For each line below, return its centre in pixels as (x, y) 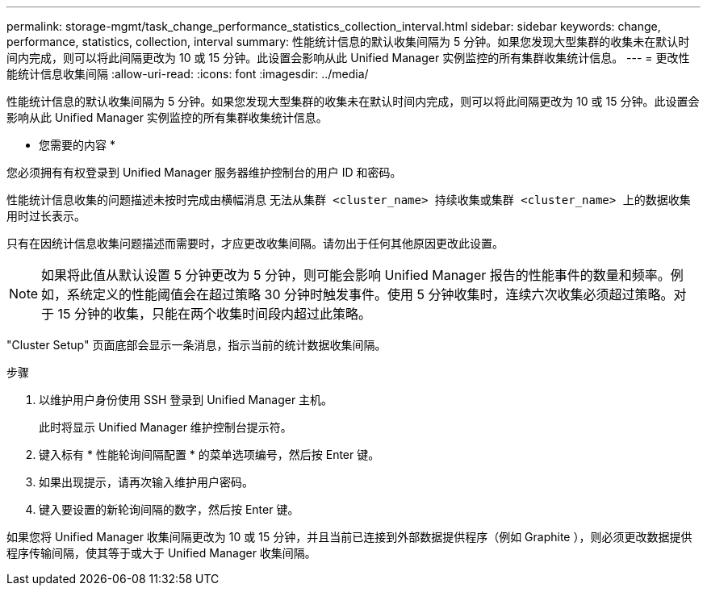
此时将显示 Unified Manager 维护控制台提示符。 (165, 427)
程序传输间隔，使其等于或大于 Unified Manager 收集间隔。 (161, 553)
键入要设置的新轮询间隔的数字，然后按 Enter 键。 (169, 509)
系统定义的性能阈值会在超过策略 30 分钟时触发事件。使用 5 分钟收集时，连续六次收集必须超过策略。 (370, 294)
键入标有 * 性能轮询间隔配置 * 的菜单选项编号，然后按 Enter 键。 (209, 454)
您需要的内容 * (77, 145)
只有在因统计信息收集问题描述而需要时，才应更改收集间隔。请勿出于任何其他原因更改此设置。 (255, 243)
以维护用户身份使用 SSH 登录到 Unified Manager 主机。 (186, 400)
